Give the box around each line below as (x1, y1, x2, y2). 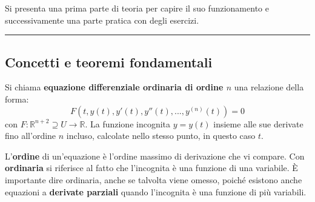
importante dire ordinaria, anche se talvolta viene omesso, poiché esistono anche (5, 173, 302, 186)
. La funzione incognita (85, 117, 171, 130)
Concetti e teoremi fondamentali (5, 52, 213, 71)
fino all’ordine (5, 129, 56, 142)
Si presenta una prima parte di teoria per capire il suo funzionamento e (5, 2, 269, 14)
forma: (5, 92, 29, 105)
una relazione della (234, 81, 304, 93)
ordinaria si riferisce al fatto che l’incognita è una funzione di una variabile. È (5, 161, 298, 174)
